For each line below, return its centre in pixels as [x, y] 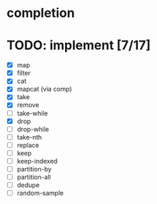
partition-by [34, 169]
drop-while [33, 129]
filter [24, 73]
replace [28, 145]
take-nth [29, 137]
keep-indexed [37, 161]
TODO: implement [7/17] [79, 46]
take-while [32, 113]
